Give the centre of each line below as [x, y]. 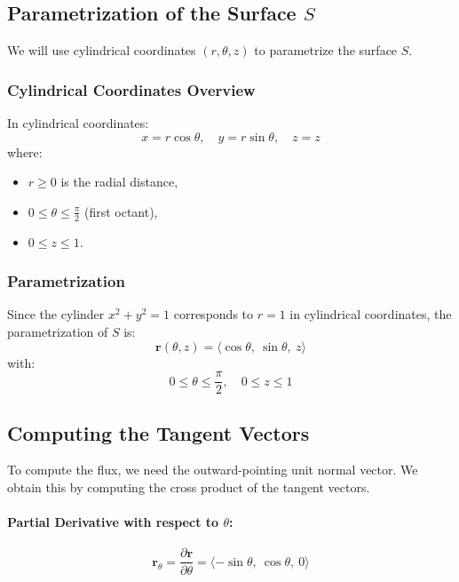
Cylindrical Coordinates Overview [131, 89]
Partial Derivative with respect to [113, 522]
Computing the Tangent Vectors [158, 432]
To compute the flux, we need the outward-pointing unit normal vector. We [213, 470]
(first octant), [121, 211]
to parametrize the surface [326, 50]
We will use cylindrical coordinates [102, 50]
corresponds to [214, 314]
